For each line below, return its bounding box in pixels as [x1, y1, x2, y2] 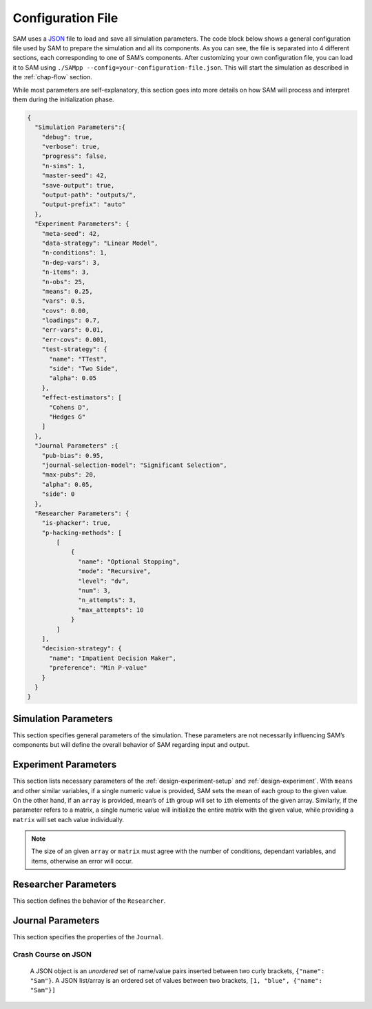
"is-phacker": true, [41, 519, 112, 527]
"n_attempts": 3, [78, 597, 137, 604]
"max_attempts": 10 [78, 606, 144, 614]
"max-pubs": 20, [41, 471, 96, 479]
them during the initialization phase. [12, 95, 114, 103]
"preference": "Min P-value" [49, 664, 147, 672]
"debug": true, [41, 133, 93, 141]
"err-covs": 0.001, [41, 335, 108, 343]
